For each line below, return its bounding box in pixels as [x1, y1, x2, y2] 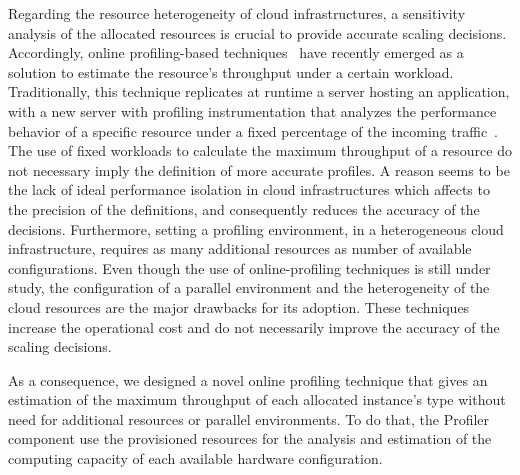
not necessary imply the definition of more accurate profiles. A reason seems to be [8, 159, 510, 180]
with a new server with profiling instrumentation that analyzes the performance [8, 100, 497, 121]
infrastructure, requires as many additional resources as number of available [8, 238, 472, 259]
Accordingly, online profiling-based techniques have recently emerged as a [8, 42, 464, 63]
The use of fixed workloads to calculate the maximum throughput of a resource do [8, 140, 512, 161]
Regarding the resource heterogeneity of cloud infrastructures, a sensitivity [8, 3, 466, 23]
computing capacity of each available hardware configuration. [8, 448, 383, 469]
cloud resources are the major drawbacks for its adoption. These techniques [8, 296, 470, 317]
